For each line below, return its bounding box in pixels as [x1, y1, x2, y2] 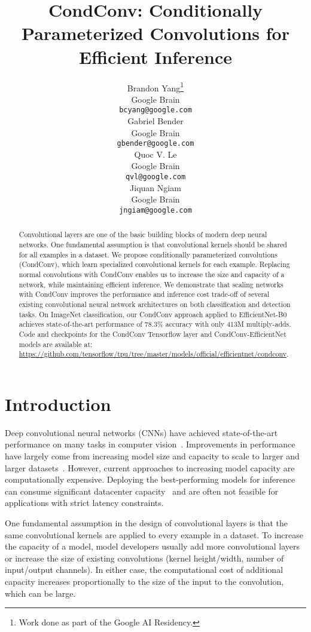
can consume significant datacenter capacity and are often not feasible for [5, 484, 279, 497]
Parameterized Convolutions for [22, 21, 289, 45]
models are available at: [19, 339, 93, 349]
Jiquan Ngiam [130, 181, 181, 194]
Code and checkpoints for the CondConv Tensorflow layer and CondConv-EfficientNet [19, 329, 286, 339]
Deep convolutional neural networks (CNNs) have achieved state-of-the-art [5, 426, 278, 438]
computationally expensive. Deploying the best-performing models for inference [5, 473, 295, 486]
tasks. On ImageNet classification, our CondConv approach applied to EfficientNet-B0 [19, 309, 287, 319]
